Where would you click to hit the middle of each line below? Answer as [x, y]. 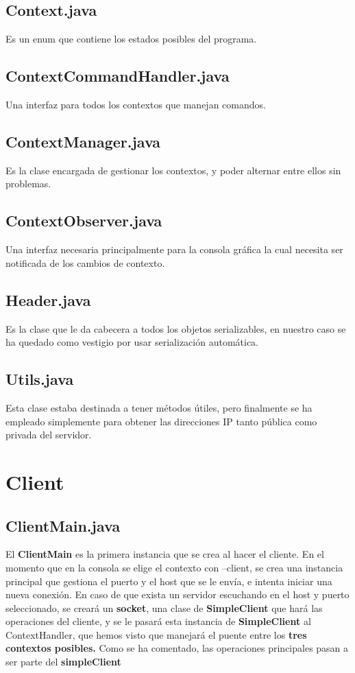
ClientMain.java [63, 525]
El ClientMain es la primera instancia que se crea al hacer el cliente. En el [165, 554]
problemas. [28, 184]
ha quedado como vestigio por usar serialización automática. [132, 342]
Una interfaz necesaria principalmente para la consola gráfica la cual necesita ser [174, 249]
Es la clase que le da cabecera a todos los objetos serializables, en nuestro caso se [176, 328]
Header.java [48, 299]
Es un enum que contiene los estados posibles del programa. [131, 39]
